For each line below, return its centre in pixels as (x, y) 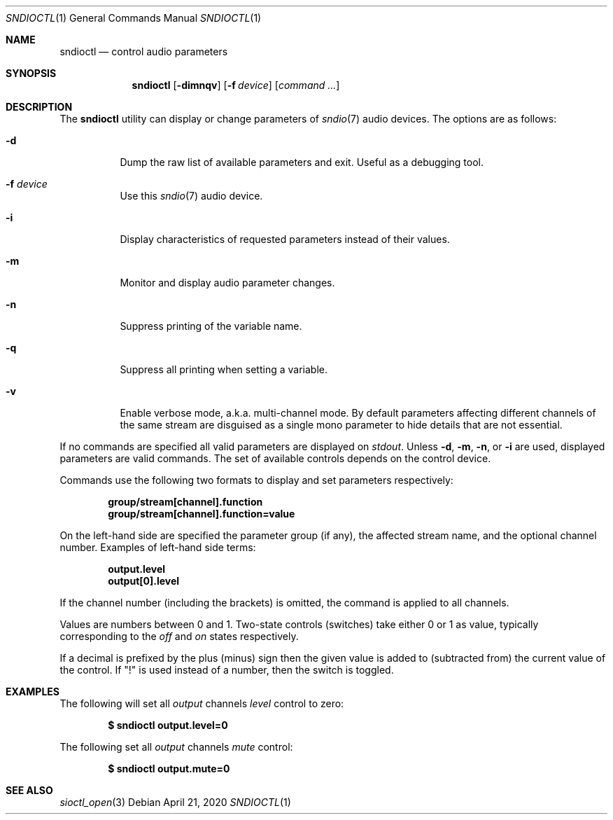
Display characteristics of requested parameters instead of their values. (285, 239)
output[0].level (144, 581)
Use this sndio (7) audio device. (191, 196)
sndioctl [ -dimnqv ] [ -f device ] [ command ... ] (236, 85)
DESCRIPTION (39, 107)
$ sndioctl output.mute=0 (169, 769)
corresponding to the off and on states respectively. (179, 636)
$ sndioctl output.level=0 (168, 725)
